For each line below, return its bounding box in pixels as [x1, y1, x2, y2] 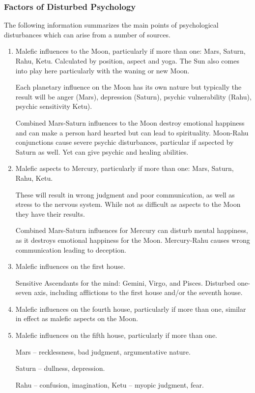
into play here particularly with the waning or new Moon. [15, 65, 190, 75]
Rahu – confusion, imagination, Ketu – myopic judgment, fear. [15, 379, 204, 390]
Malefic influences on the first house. [15, 261, 125, 271]
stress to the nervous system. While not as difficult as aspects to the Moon [15, 199, 241, 209]
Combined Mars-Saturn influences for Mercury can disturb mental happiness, [15, 225, 248, 235]
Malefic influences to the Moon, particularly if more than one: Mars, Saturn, [15, 46, 246, 56]
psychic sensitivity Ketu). [15, 101, 92, 111]
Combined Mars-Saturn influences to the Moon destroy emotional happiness [15, 117, 245, 128]
